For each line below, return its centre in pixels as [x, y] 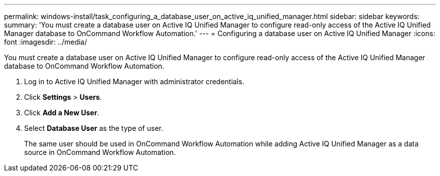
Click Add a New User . [62, 113]
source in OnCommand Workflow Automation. [100, 152]
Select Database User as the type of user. [94, 128]
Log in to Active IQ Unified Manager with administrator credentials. [134, 81]
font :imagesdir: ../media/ [46, 42]
